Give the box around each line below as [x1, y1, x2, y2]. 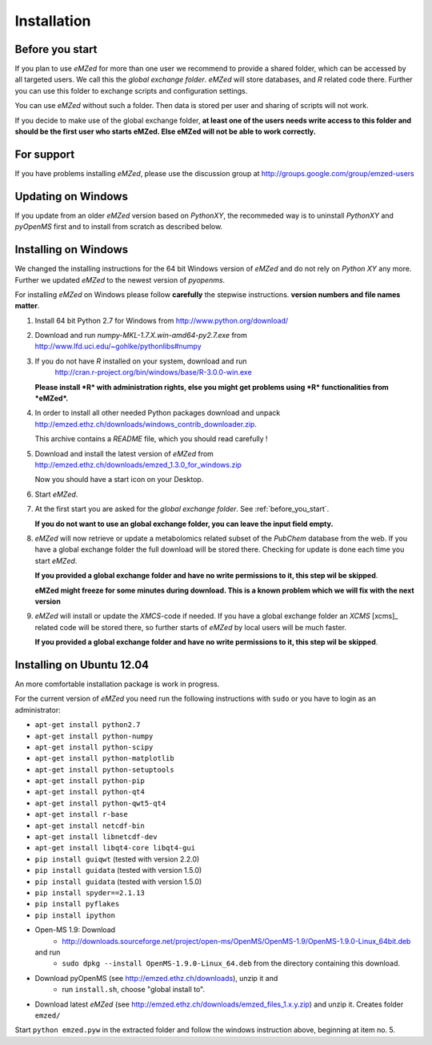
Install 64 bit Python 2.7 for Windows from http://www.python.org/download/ [34, 316, 288, 325]
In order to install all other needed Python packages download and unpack [34, 408, 281, 418]
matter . [14, 301, 40, 311]
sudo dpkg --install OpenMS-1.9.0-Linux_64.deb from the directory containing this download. [62, 959, 400, 968]
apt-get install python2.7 [34, 721, 141, 729]
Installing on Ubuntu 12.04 [14, 657, 150, 672]
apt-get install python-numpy [34, 731, 154, 741]
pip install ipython [34, 910, 116, 920]
